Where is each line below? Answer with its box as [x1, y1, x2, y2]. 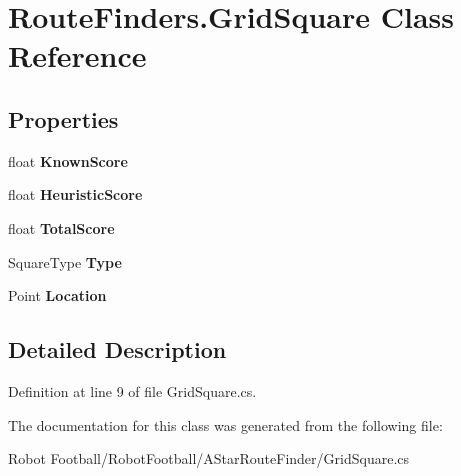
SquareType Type [8, 251, 122, 272]
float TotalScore [8, 217, 115, 238]
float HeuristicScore [8, 184, 143, 205]
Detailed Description [8, 334, 227, 365]
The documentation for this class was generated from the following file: [8, 414, 443, 435]
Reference [8, 35, 147, 76]
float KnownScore [8, 150, 128, 171]
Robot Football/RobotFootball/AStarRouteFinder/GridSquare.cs [8, 448, 410, 469]
